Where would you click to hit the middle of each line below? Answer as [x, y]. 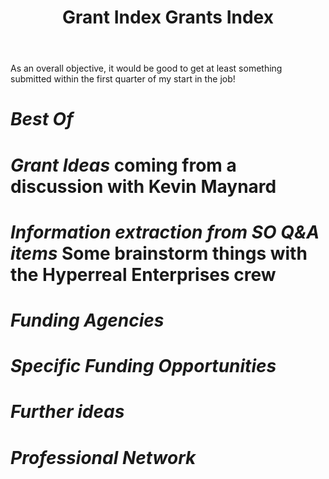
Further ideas [67, 412]
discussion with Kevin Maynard [143, 186]
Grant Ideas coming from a [123, 165]
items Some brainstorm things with [159, 253]
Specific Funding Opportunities [143, 366]
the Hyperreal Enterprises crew [143, 274]
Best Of [42, 119]
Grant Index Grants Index [168, 17]
